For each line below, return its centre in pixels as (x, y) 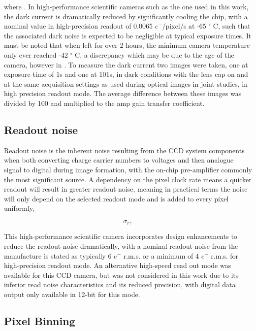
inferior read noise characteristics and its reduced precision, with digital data (120, 284)
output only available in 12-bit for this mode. (72, 294)
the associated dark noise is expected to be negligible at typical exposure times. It (128, 35)
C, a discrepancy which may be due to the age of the (155, 54)
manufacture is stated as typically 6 (58, 255)
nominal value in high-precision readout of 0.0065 (78, 26)
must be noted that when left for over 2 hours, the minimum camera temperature (127, 45)
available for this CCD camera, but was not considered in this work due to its (121, 275)
